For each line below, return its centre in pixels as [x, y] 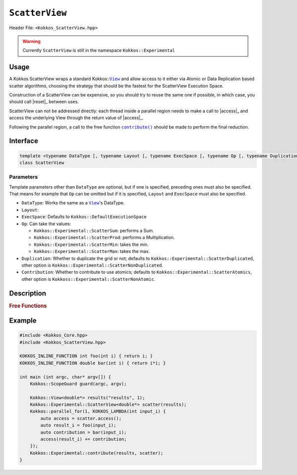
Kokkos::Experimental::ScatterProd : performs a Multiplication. [104, 237]
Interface [24, 141]
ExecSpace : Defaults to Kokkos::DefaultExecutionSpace [84, 217]
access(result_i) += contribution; [84, 439]
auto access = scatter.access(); [81, 418]
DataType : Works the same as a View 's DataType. [73, 203]
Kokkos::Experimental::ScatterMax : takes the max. [92, 251]
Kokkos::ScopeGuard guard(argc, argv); [78, 384]
